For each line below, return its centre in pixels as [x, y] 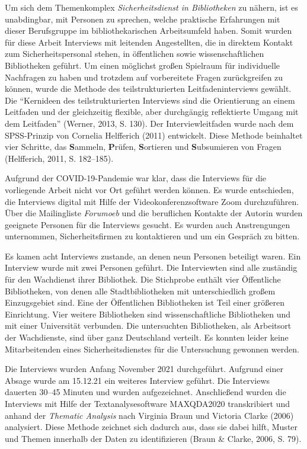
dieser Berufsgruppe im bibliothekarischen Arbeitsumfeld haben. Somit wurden [148, 31]
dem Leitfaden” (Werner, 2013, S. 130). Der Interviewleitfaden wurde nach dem [149, 123]
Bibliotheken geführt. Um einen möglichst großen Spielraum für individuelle [143, 65]
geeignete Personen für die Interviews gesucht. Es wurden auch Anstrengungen [148, 224]
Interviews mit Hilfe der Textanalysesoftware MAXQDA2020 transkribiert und [148, 403]
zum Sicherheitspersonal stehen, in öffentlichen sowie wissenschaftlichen [135, 54]
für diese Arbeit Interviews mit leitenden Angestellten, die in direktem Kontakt [149, 42]
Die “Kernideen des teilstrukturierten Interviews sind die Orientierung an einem [150, 100]
